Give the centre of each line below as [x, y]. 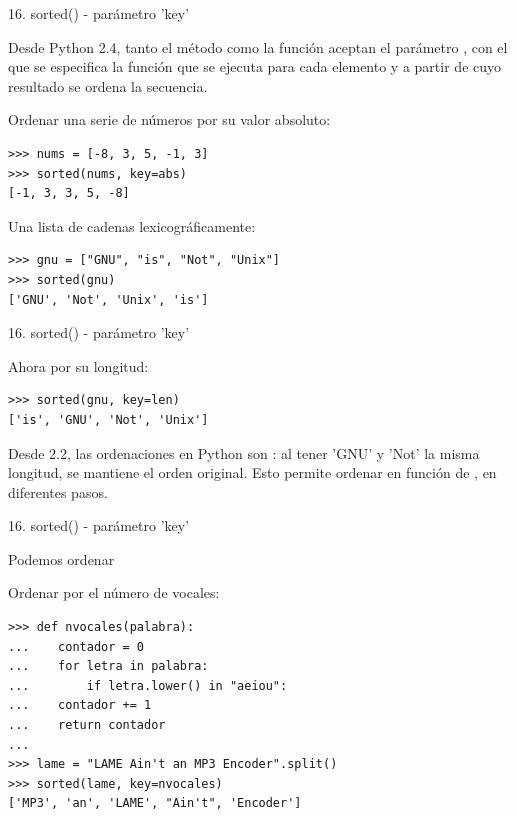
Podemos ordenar [61, 558]
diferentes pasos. [58, 491]
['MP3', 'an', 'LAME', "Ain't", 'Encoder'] [155, 803]
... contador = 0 [76, 646]
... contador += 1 [80, 705]
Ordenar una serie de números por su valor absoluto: [169, 119]
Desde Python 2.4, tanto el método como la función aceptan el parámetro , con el [258, 46]
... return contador [87, 725]
